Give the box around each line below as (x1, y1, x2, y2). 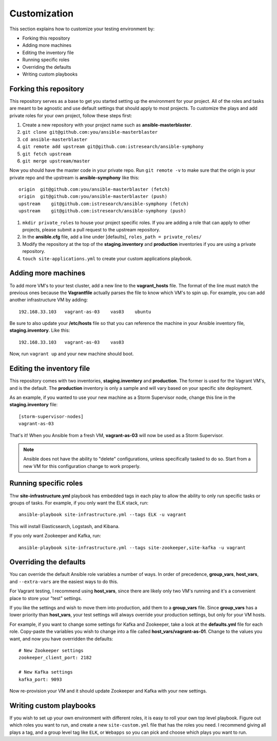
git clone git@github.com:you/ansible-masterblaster (22, 129, 158, 135)
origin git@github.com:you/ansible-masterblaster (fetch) (18, 187, 170, 192)
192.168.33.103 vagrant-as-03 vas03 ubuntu (18, 309, 151, 315)
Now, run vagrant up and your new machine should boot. (9, 351, 134, 357)
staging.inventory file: (9, 402, 58, 408)
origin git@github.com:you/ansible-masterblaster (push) (18, 193, 168, 200)
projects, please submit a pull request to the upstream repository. (22, 227, 161, 233)
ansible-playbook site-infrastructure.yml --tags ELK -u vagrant (18, 512, 187, 518)
